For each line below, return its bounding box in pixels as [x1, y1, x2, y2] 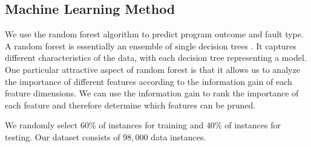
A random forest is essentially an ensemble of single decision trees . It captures [5, 39, 296, 52]
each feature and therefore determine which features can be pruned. [5, 98, 256, 111]
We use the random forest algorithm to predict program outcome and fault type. [5, 28, 304, 40]
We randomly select [5, 119, 78, 131]
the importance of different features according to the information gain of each [5, 75, 292, 87]
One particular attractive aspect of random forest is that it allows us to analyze [5, 63, 300, 75]
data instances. [151, 130, 206, 143]
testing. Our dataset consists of [5, 130, 120, 143]
